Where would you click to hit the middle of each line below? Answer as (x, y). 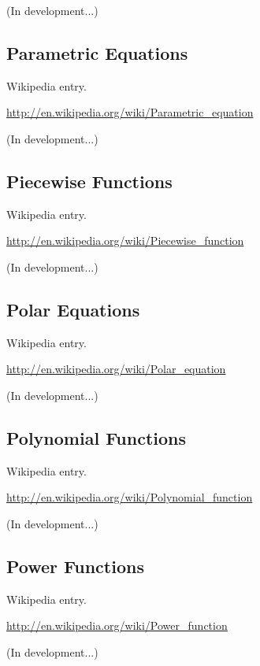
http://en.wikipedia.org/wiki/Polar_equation (116, 369)
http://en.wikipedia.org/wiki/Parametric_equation (130, 112)
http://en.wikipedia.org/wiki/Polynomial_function (130, 497)
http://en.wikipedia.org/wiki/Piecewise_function (125, 240)
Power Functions (75, 566)
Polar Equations (73, 309)
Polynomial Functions (97, 437)
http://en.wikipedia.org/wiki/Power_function (117, 625)
